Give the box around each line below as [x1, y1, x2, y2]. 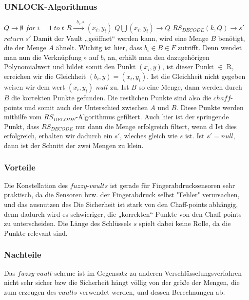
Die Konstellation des [4, 180, 68, 190]
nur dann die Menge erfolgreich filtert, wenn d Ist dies [75, 121, 237, 131]
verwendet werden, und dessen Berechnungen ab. [79, 286, 225, 297]
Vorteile [4, 161, 36, 173]
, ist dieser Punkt [162, 61, 214, 72]
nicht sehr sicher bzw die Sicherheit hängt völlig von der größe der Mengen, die [4, 277, 240, 287]
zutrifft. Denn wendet [177, 42, 242, 53]
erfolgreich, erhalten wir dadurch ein [4, 131, 113, 141]
